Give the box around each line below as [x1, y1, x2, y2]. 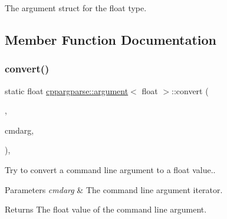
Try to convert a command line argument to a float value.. [5, 163, 216, 175]
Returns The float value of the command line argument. [5, 203, 207, 215]
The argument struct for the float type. [5, 2, 147, 14]
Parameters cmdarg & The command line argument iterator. [5, 183, 223, 195]
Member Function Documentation [5, 30, 217, 48]
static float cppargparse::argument [5, 84, 129, 97]
